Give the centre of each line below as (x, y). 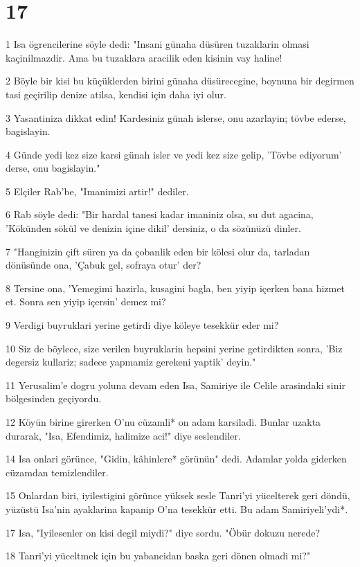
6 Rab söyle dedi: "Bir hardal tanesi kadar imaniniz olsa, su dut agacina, (160, 214)
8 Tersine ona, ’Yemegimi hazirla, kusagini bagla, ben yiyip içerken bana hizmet (175, 288)
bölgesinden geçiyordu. (54, 398)
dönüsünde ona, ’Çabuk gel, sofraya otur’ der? (103, 265)
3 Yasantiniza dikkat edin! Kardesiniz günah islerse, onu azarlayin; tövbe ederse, (176, 117)
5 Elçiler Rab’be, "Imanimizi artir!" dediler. (97, 191)
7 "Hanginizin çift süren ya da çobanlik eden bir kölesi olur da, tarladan (158, 251)
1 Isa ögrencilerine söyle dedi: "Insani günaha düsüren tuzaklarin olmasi (157, 44)
